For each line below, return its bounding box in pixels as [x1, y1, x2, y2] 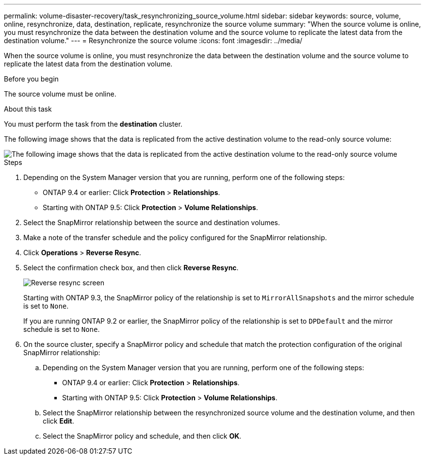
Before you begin [4, 75, 59, 83]
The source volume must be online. [4, 90, 116, 98]
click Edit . [43, 417, 74, 425]
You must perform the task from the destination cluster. [4, 120, 182, 128]
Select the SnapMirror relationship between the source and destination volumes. [23, 218, 280, 227]
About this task [4, 105, 52, 113]
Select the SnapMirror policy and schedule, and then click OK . [43, 432, 242, 440]
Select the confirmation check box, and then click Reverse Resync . [23, 263, 239, 272]
